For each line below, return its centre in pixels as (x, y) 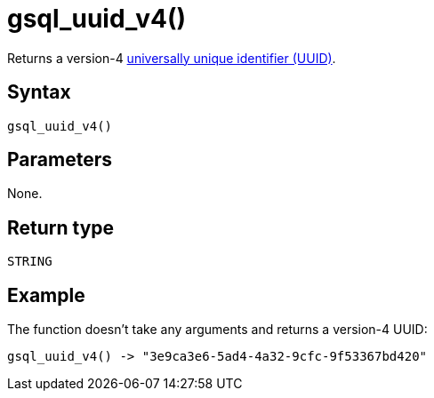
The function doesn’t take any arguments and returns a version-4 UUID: (217, 330)
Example (46, 295)
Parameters (60, 160)
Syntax (39, 92)
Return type (61, 227)
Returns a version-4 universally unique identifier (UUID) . (172, 58)
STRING (30, 262)
